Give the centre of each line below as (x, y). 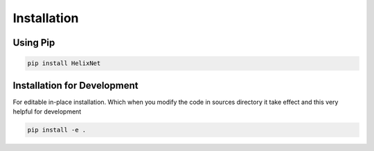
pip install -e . (57, 130)
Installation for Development (75, 86)
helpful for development (47, 112)
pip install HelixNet (64, 63)
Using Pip (34, 43)
